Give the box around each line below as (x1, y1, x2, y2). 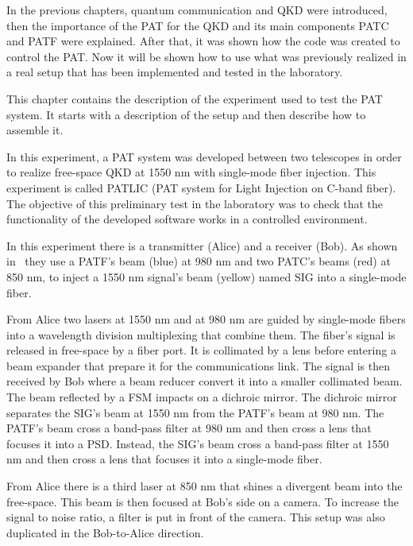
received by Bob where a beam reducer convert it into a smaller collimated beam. (6, 373, 403, 389)
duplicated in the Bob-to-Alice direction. (6, 524, 204, 540)
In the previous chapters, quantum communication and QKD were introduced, (6, 2, 388, 17)
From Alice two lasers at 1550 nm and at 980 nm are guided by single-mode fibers (6, 311, 406, 327)
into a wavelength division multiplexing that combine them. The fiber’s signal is (6, 326, 396, 343)
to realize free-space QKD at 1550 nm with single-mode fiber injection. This (6, 164, 376, 180)
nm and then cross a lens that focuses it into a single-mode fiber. (6, 451, 322, 467)
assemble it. (6, 122, 64, 138)
